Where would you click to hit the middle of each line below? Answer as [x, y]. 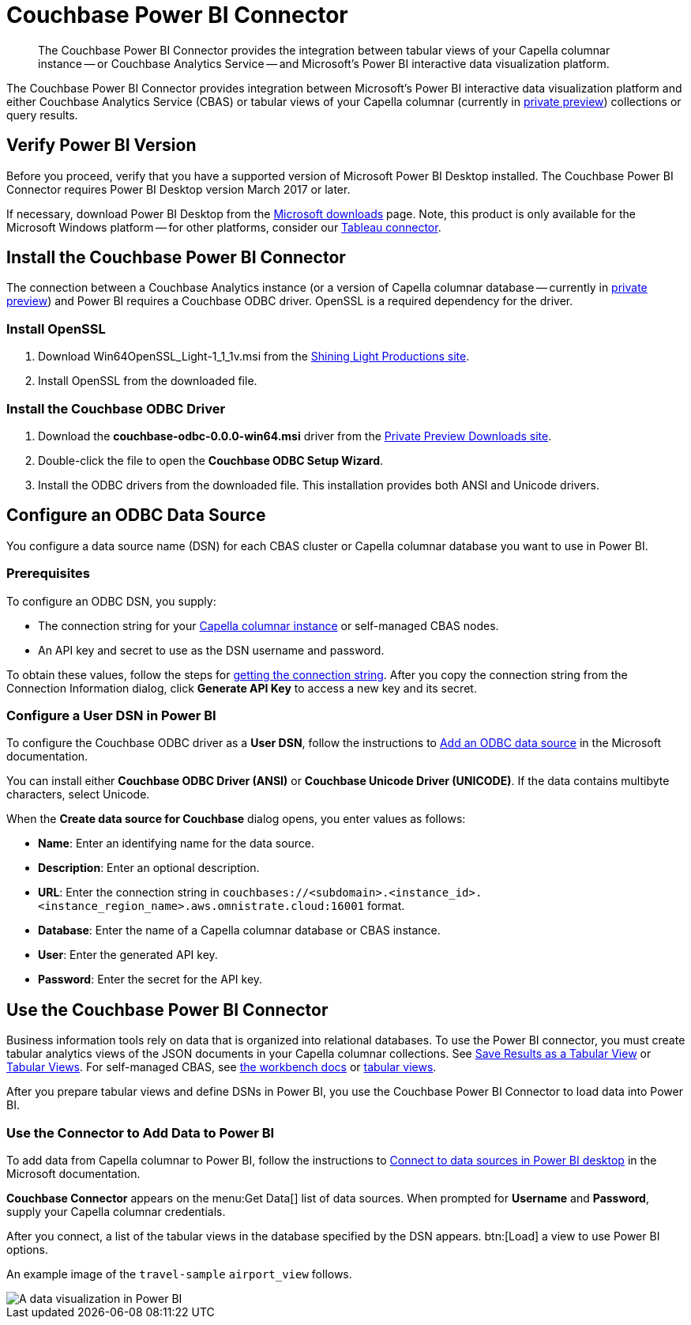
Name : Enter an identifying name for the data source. [177, 844]
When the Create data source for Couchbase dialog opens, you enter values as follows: [236, 819]
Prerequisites [48, 574]
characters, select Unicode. [78, 795]
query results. [42, 115]
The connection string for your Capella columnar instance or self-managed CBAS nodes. [269, 625]
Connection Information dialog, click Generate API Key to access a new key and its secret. [242, 688]
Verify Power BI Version [101, 145]
